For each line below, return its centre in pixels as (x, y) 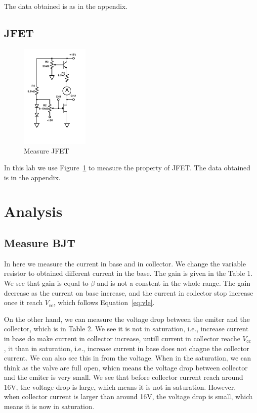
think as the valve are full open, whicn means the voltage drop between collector (126, 367)
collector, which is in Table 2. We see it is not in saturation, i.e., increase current (126, 329)
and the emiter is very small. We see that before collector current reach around (124, 377)
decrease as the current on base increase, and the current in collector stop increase (128, 292)
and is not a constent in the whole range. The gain (174, 283)
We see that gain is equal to (46, 283)
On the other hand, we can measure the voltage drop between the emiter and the (127, 319)
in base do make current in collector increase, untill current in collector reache (122, 338)
